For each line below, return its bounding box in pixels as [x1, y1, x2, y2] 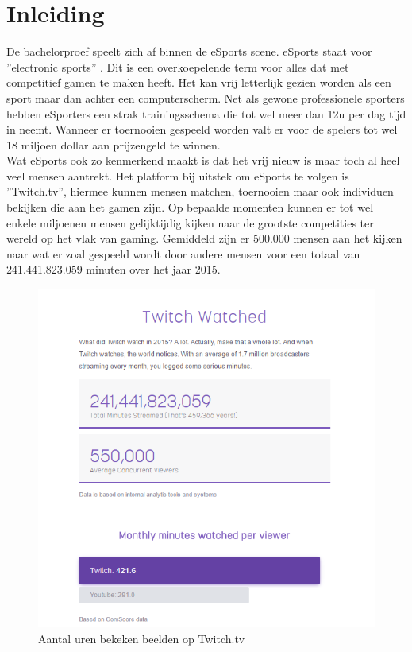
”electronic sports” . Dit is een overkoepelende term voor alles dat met [6, 58, 349, 75]
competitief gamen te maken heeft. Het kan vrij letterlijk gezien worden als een [6, 74, 391, 91]
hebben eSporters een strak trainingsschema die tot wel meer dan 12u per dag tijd [6, 105, 406, 122]
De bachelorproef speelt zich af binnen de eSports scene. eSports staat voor [6, 43, 372, 60]
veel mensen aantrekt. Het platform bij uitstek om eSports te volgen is [6, 167, 349, 184]
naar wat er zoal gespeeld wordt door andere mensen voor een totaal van [6, 245, 360, 262]
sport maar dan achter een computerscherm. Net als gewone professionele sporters [6, 89, 405, 106]
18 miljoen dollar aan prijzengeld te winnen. [6, 136, 221, 153]
